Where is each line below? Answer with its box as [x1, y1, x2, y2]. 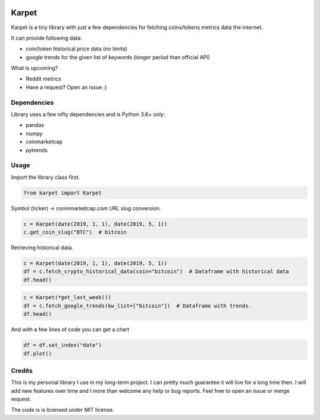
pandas [25, 121, 44, 129]
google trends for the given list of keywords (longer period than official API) [25, 53, 210, 60]
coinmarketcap [25, 138, 63, 145]
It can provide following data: [11, 34, 82, 41]
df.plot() [23, 350, 52, 357]
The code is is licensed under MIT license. [11, 406, 114, 413]
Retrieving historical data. [11, 244, 73, 251]
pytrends [25, 146, 48, 153]
